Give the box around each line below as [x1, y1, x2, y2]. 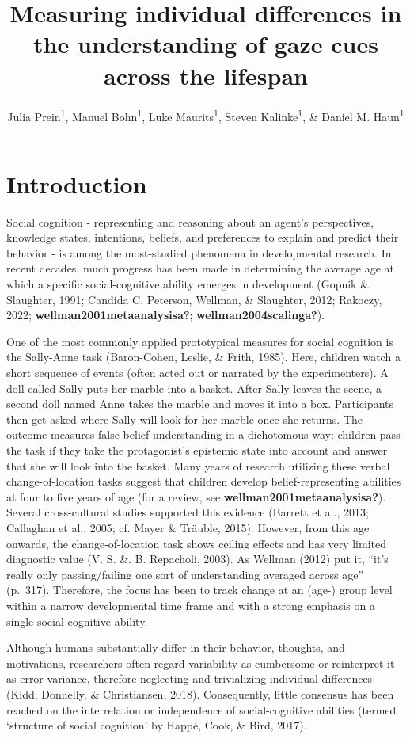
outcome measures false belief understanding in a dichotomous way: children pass [6, 426, 401, 443]
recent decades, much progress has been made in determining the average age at [6, 260, 395, 276]
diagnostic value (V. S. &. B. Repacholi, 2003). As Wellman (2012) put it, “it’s [6, 550, 389, 567]
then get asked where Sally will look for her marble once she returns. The [6, 410, 363, 427]
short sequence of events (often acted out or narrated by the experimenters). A [6, 364, 389, 381]
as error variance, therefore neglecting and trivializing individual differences [6, 670, 373, 687]
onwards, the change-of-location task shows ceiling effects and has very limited [6, 535, 386, 551]
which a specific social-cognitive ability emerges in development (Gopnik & [6, 276, 370, 292]
